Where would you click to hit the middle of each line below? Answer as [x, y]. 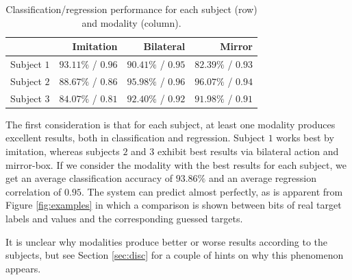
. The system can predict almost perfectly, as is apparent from [212, 191]
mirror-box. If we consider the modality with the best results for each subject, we [176, 164]
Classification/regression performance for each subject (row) [131, 9]
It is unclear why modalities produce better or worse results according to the [167, 241]
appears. [23, 268]
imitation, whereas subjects [63, 151]
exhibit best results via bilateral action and [248, 151]
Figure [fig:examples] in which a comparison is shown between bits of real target [174, 205]
